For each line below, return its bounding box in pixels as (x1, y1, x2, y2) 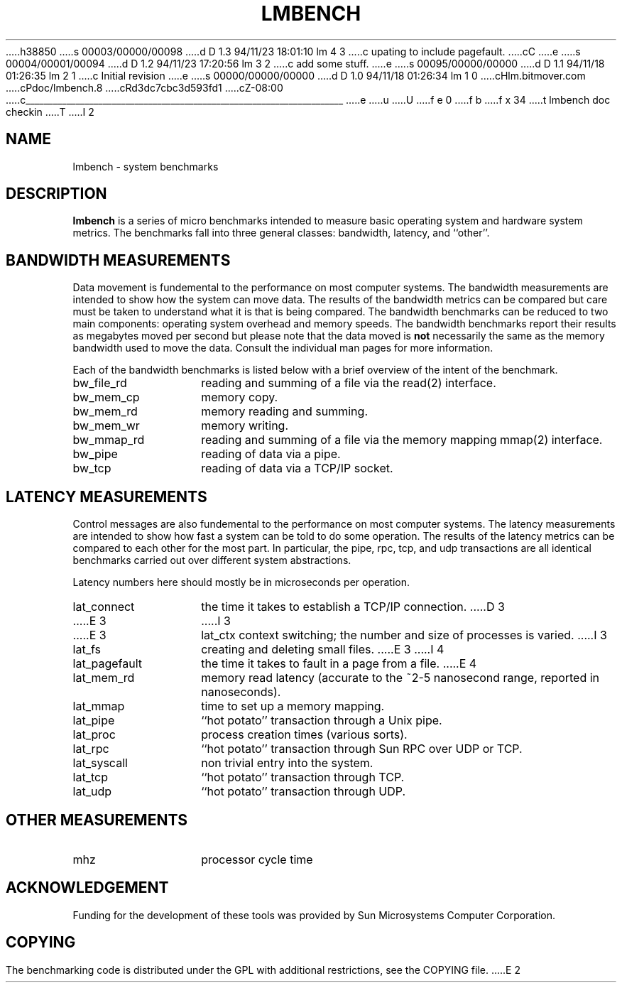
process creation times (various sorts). (201, 727, 408, 742)
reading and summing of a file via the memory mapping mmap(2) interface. (201, 433, 603, 447)
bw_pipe (72, 447, 118, 462)
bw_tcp (72, 461, 111, 476)
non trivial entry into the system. (201, 756, 373, 771)
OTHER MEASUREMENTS (6, 810, 188, 829)
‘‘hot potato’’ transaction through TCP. (201, 770, 405, 785)
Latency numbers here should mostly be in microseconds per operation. (72, 576, 410, 589)
